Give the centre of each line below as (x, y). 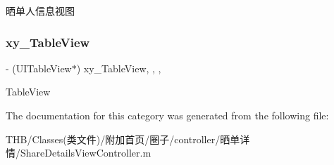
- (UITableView (39, 68)
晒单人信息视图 (40, 11)
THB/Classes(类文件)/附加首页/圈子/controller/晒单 (123, 139)
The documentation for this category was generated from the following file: (167, 115)
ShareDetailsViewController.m (86, 153)
